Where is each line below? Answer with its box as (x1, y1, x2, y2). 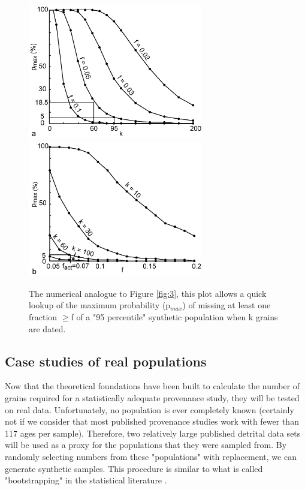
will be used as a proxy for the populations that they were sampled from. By (5, 438, 287, 451)
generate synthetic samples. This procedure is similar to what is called (5, 462, 263, 474)
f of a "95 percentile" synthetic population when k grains (71, 311, 278, 323)
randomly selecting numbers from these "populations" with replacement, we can (5, 450, 297, 463)
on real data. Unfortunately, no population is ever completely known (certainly (5, 403, 294, 416)
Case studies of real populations (5, 351, 207, 370)
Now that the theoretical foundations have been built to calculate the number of (5, 380, 300, 392)
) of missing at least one (182, 299, 271, 311)
